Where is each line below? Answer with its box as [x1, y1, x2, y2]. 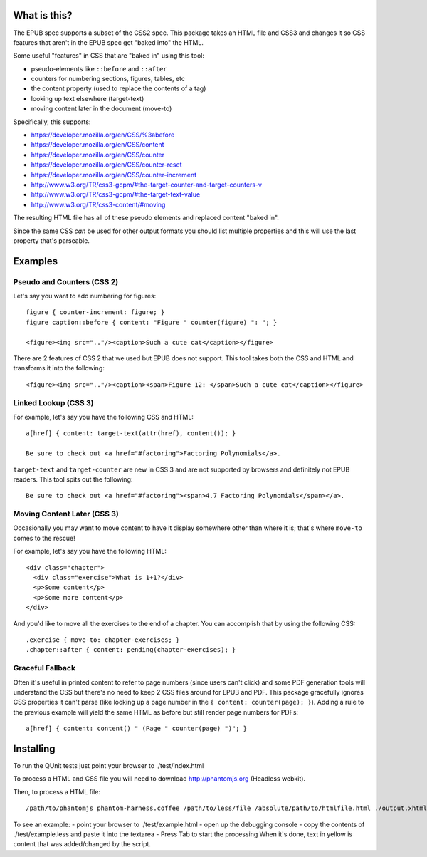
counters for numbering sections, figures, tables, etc [31, 75, 185, 83]
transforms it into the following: [13, 364, 105, 373]
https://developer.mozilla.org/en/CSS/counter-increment [31, 170, 197, 179]
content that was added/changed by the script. [13, 840, 151, 848]
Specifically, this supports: [13, 118, 91, 126]
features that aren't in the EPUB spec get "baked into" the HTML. [13, 38, 204, 46]
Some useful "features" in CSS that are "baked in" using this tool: [13, 51, 205, 60]
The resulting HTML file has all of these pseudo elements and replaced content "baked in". [13, 214, 279, 222]
